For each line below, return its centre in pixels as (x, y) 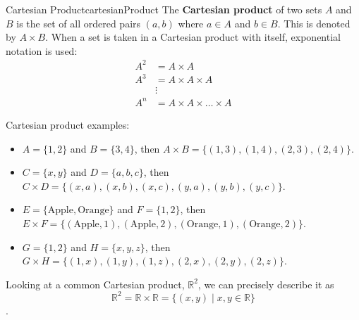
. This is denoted (314, 23)
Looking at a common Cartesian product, (95, 284)
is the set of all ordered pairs (79, 23)
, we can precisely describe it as (266, 284)
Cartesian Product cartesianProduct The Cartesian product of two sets (164, 9)
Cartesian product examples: (68, 124)
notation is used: (42, 50)
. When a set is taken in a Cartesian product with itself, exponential (193, 37)
